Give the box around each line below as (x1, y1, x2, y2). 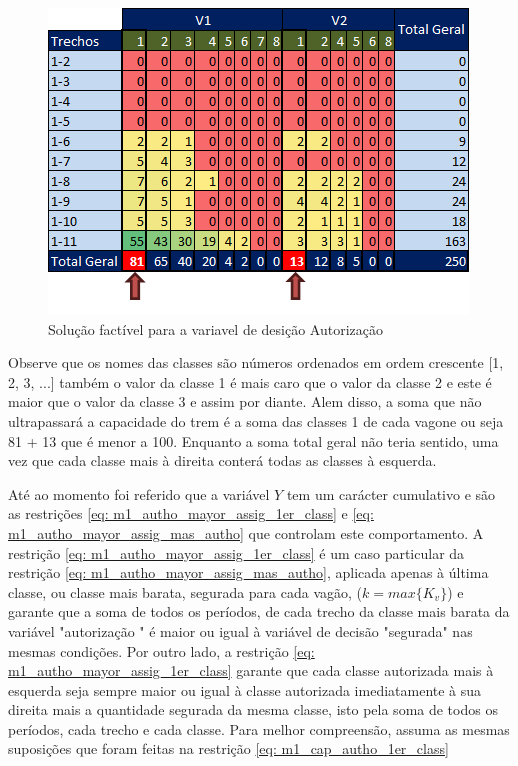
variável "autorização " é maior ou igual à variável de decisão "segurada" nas (8, 620, 473, 641)
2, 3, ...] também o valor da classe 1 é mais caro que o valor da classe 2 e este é (8, 371, 492, 392)
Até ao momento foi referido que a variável (8, 483, 270, 504)
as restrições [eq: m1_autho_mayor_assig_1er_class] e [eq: (8, 503, 374, 524)
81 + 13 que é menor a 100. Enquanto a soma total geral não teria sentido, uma (8, 430, 499, 451)
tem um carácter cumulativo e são (286, 483, 496, 504)
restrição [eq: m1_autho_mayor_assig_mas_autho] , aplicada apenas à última (8, 562, 489, 583)
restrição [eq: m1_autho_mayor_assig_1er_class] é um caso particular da (8, 542, 465, 563)
